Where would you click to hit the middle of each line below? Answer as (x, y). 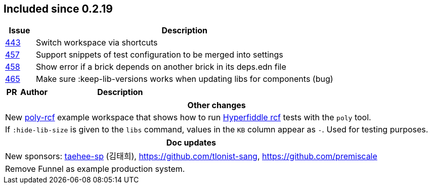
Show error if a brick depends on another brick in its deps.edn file (161, 67)
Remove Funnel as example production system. (95, 169)
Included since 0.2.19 (58, 9)
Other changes (217, 105)
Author (34, 92)
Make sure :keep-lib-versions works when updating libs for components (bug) (184, 79)
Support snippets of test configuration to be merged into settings (159, 55)
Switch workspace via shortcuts (97, 43)
